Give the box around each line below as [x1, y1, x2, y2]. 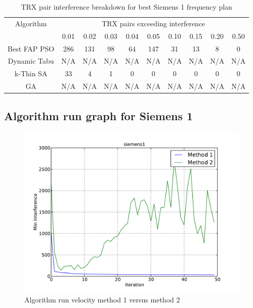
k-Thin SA [14, 68, 48, 79]
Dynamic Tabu [8, 56, 54, 66]
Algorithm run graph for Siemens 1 [4, 108, 193, 123]
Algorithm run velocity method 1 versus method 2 [24, 294, 180, 304]
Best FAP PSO [8, 43, 55, 54]
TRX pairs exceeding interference [102, 18, 205, 28]
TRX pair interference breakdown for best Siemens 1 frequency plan [21, 2, 232, 12]
